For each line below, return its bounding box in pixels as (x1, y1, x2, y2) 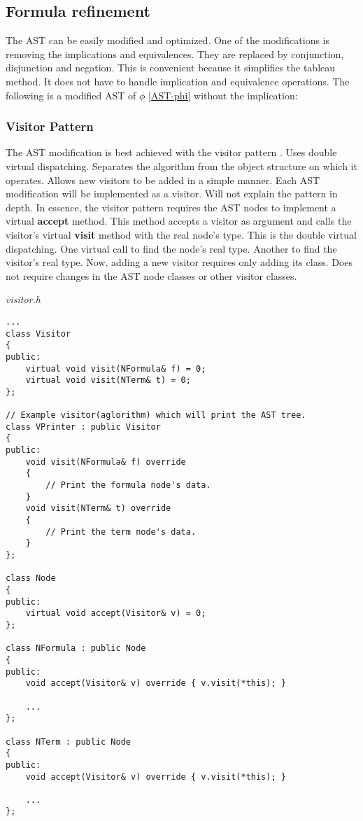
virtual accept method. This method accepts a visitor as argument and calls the (6, 213, 352, 228)
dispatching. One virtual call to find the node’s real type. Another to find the (6, 241, 337, 255)
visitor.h (6, 292, 41, 307)
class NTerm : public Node (6, 736, 131, 747)
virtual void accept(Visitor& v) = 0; (25, 608, 206, 619)
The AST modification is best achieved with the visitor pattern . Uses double (6, 145, 337, 160)
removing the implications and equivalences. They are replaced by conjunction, (6, 46, 344, 61)
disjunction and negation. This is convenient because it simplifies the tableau (6, 60, 336, 75)
